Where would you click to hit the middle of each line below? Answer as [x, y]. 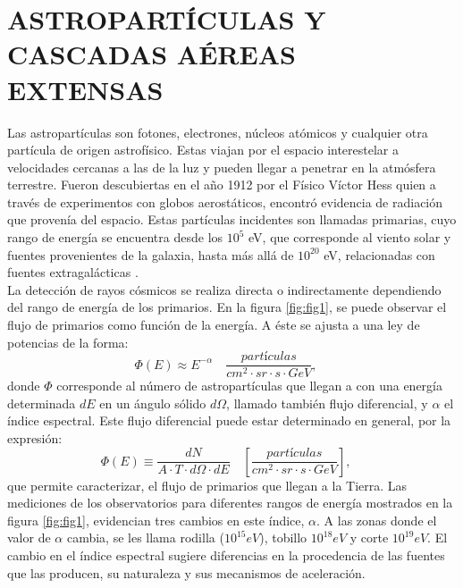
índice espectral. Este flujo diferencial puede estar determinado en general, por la [229, 420]
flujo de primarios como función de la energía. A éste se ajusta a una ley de [214, 325]
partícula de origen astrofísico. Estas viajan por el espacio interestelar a [203, 150]
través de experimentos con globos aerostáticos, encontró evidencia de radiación [225, 202]
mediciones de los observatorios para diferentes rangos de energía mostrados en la [230, 503]
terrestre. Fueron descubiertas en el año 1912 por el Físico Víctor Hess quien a [222, 185]
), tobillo [283, 538]
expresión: [35, 438]
